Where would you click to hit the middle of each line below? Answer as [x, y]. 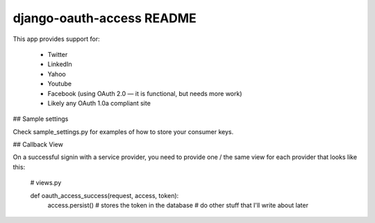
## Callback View [38, 144]
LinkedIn [60, 64]
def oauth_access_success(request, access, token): [105, 195]
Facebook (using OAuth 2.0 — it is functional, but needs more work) [145, 93]
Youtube [60, 84]
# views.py [46, 183]
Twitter [58, 54]
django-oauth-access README [105, 18]
